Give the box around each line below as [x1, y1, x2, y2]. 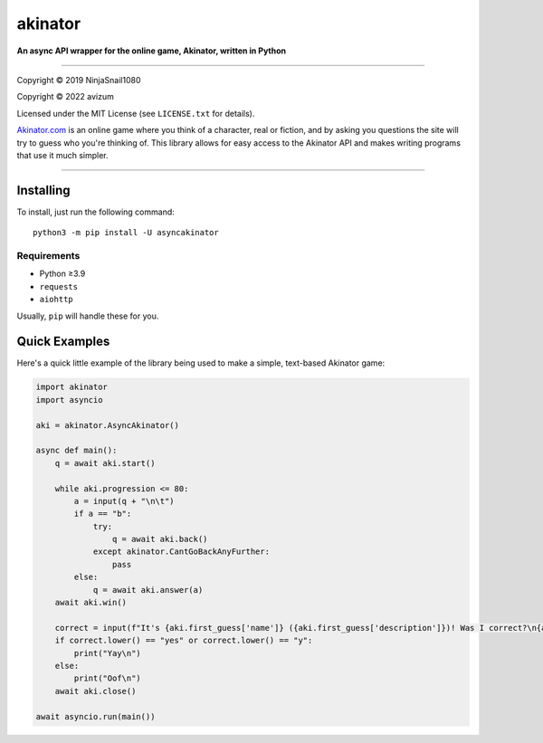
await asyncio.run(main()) [35, 711, 156, 721]
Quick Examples [16, 334, 110, 349]
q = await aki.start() [54, 458, 156, 468]
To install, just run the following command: [16, 206, 176, 217]
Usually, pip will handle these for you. [16, 310, 159, 321]
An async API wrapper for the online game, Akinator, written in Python [16, 45, 287, 56]
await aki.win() [54, 597, 127, 608]
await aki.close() [54, 686, 137, 696]
